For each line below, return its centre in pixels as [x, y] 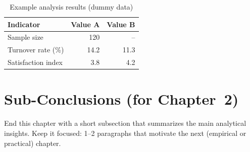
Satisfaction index [35, 62]
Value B [121, 24]
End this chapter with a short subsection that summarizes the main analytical [125, 123]
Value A [85, 24]
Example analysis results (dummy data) [71, 7]
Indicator [24, 24]
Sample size [26, 37]
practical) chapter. [33, 143]
